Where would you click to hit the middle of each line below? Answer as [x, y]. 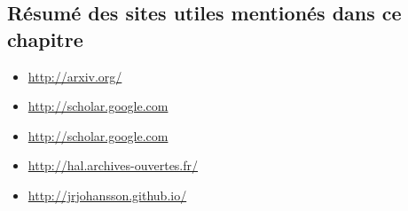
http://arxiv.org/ [75, 76]
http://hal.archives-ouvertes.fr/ [113, 165]
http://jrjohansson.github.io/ [107, 195]
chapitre [45, 39]
